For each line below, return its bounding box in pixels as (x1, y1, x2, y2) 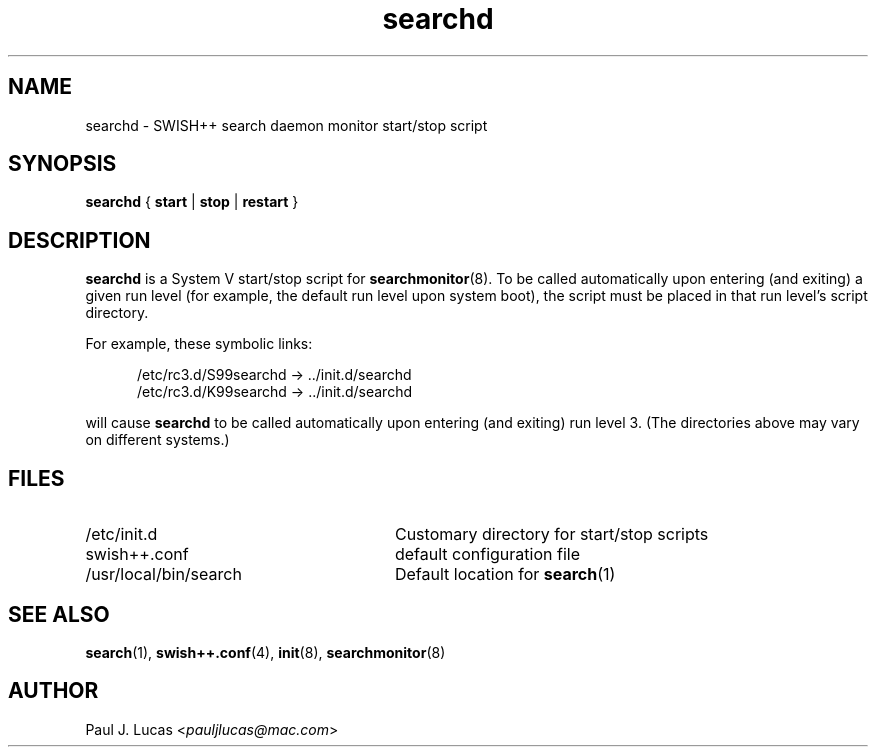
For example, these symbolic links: (85, 335, 313, 353)
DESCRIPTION (8, 227, 151, 253)
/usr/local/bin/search (85, 564, 242, 585)
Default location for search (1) (394, 564, 616, 585)
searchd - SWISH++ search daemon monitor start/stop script (85, 116, 488, 134)
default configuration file (394, 544, 580, 565)
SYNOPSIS (8, 151, 117, 177)
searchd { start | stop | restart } (85, 193, 299, 211)
